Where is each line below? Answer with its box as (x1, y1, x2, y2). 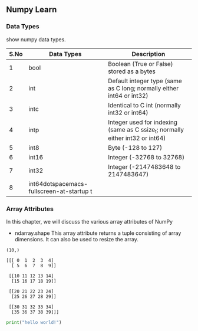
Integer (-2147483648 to (108, 162, 181, 171)
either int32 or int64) (108, 134, 166, 142)
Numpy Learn (6, 5, 57, 15)
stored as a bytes (108, 67, 156, 76)
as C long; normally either (108, 84, 179, 92)
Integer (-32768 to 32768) (108, 153, 184, 161)
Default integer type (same (108, 77, 183, 85)
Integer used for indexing (108, 118, 178, 126)
